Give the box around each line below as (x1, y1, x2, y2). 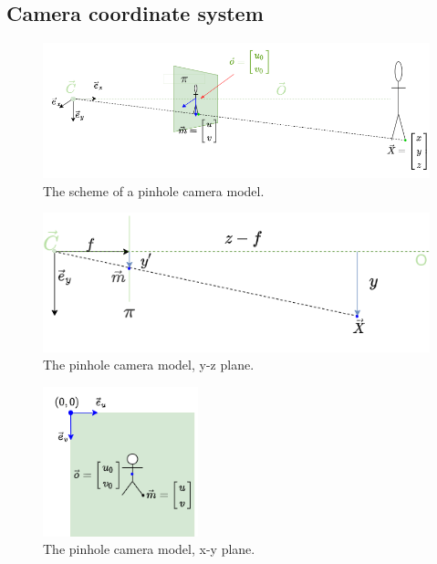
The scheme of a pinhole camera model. (43, 181, 265, 200)
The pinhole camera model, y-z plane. (43, 355, 255, 374)
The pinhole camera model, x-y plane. (43, 539, 255, 559)
